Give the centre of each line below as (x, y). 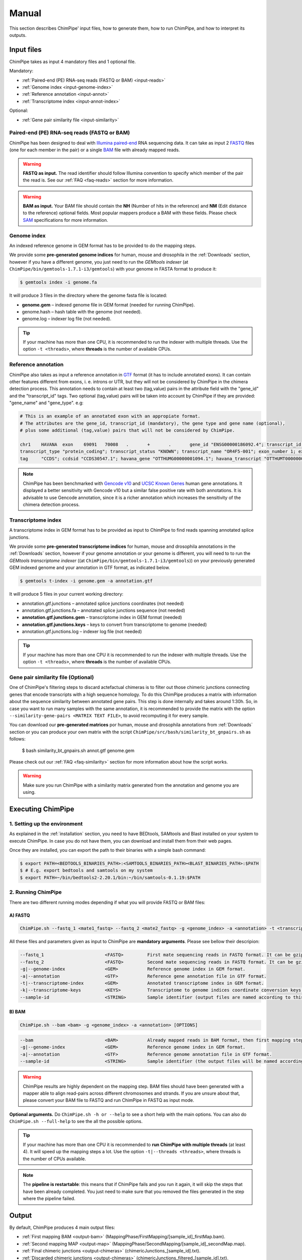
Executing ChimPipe (42, 809)
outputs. (18, 35)
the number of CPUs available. (55, 1159)
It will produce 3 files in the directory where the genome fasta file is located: (88, 295)
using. (29, 792)
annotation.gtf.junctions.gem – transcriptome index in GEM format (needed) (102, 617)
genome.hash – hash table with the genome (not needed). (82, 311)
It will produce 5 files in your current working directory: (66, 594)
